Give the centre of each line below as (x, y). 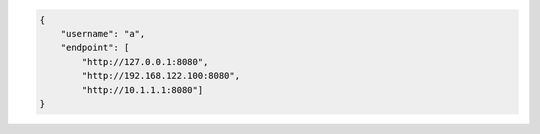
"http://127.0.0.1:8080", (145, 61)
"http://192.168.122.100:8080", (160, 76)
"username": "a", (103, 33)
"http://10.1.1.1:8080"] (142, 89)
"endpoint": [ (95, 48)
